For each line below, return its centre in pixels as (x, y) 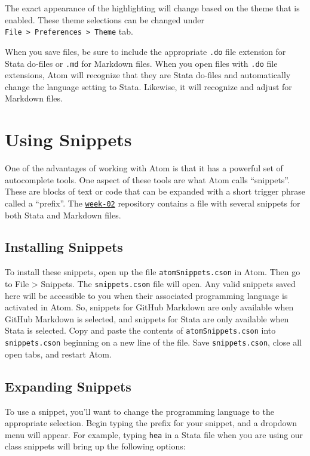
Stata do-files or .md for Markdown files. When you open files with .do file (141, 63)
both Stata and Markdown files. (63, 215)
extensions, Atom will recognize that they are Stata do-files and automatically (148, 75)
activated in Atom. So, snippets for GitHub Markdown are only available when (149, 307)
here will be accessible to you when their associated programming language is (146, 295)
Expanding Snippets (68, 386)
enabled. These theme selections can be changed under (105, 19)
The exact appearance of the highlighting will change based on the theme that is (152, 8)
